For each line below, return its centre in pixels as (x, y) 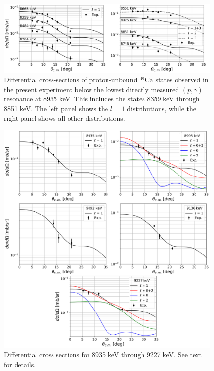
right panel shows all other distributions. (64, 118)
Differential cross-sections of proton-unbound (71, 80)
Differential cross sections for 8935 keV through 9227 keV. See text (103, 355)
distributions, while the (161, 108)
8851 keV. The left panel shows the (56, 108)
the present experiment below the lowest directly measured (92, 89)
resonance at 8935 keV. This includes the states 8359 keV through (102, 99)
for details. (20, 364)
